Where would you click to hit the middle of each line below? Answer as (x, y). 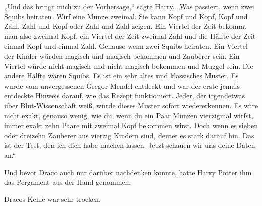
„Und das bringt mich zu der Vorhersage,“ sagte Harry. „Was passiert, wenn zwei (129, 6)
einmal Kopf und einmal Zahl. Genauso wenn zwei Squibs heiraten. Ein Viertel (126, 46)
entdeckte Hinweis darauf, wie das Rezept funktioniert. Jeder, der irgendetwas (125, 95)
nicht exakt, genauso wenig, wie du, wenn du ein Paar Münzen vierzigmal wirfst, (129, 115)
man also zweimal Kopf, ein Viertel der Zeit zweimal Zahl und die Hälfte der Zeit (130, 36)
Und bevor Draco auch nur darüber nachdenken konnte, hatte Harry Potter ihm (128, 172)
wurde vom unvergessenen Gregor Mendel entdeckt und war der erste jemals (122, 85)
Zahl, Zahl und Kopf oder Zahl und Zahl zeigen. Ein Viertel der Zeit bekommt (126, 26)
